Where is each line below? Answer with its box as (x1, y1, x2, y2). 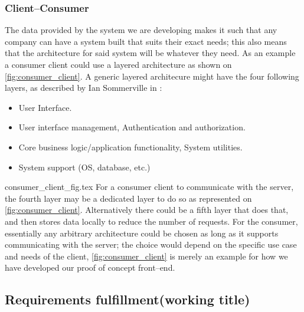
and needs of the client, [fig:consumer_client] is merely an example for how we (5, 249, 288, 262)
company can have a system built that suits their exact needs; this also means (5, 35, 287, 47)
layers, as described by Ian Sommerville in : (5, 81, 162, 94)
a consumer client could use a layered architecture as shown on (5, 58, 232, 70)
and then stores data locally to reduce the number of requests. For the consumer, (5, 215, 298, 227)
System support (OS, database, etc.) (18, 160, 151, 173)
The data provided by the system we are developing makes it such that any (5, 24, 277, 36)
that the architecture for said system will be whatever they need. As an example (5, 47, 296, 59)
